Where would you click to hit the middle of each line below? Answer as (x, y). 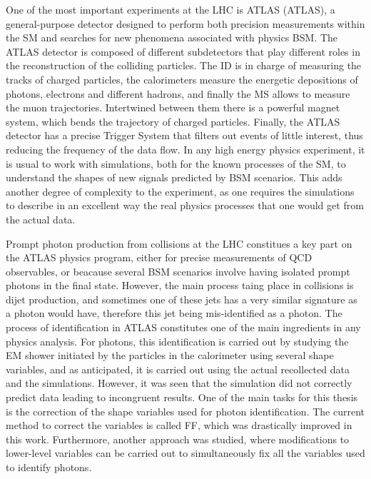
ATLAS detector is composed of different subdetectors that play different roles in (183, 51)
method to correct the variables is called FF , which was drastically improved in (179, 425)
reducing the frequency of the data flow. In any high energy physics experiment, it (185, 149)
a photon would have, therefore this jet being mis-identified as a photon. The (174, 313)
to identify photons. (49, 467)
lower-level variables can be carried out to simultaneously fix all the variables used (185, 453)
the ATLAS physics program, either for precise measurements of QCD (159, 257)
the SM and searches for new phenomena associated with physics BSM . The (172, 37)
